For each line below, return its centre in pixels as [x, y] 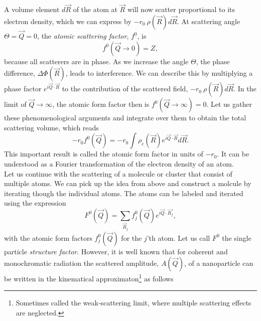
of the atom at [95, 9]
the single [237, 237]
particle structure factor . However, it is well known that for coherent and [116, 251]
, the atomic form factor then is [101, 104]
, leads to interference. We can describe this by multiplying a [159, 73]
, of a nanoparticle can [219, 263]
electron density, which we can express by [68, 21]
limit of [15, 104]
